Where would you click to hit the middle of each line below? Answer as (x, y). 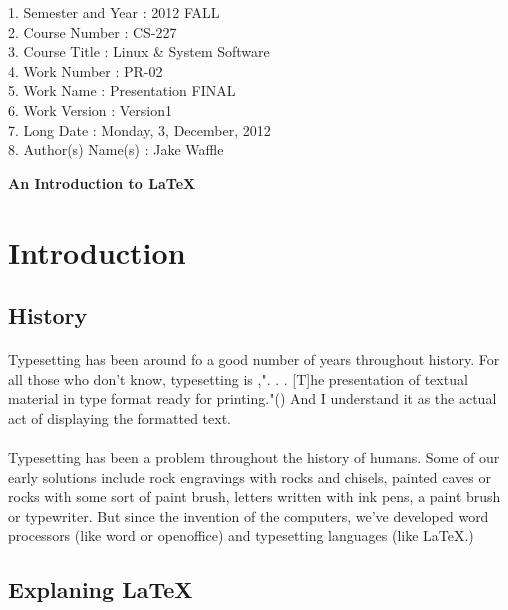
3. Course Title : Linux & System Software (139, 51)
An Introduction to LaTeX (102, 182)
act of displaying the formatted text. (119, 417)
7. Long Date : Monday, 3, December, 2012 (139, 129)
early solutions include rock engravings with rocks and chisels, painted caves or (249, 476)
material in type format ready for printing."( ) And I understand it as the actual (252, 398)
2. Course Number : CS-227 (92, 31)
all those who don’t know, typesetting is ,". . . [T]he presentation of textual (238, 378)
